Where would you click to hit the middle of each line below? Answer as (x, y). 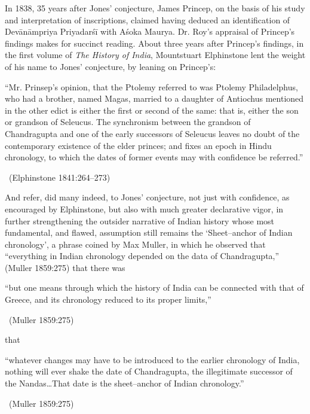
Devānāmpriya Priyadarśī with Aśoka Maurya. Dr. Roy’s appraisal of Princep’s (150, 31)
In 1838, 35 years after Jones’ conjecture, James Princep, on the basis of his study (155, 8)
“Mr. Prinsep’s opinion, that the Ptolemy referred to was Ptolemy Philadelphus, (151, 86)
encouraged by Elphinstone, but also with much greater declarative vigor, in (144, 208)
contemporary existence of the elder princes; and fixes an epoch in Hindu (138, 145)
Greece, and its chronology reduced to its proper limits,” (108, 299)
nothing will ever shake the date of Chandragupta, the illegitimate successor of (149, 371)
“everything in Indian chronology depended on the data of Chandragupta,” (142, 256)
